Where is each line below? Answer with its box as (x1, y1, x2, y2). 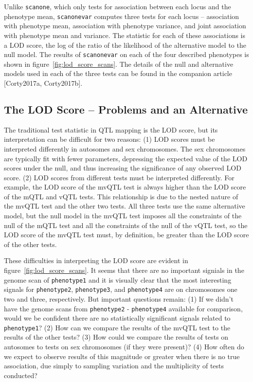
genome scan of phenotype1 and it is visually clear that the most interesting (4, 274, 232, 285)
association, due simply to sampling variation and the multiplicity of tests (4, 361, 224, 371)
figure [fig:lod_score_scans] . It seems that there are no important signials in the (4, 265, 244, 275)
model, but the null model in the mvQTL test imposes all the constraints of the (4, 210, 242, 221)
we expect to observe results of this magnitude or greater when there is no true (4, 351, 240, 361)
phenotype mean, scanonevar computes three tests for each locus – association (4, 11, 239, 21)
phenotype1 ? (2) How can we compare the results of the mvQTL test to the (4, 322, 231, 332)
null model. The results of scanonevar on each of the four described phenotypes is (4, 49, 249, 59)
